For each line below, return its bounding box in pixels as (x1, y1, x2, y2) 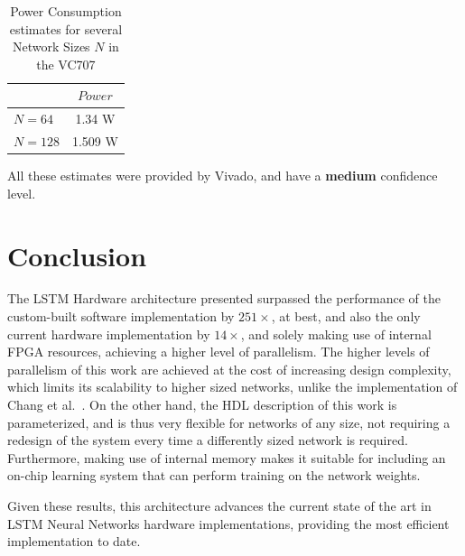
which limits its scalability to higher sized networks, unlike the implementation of (7, 377, 458, 396)
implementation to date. (7, 532, 141, 551)
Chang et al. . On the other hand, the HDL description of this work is (7, 395, 397, 414)
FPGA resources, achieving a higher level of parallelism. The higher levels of (7, 342, 430, 361)
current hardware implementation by (7, 324, 210, 343)
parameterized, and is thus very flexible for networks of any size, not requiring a (7, 412, 451, 431)
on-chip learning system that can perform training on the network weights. (7, 466, 421, 485)
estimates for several (9, 19, 123, 38)
